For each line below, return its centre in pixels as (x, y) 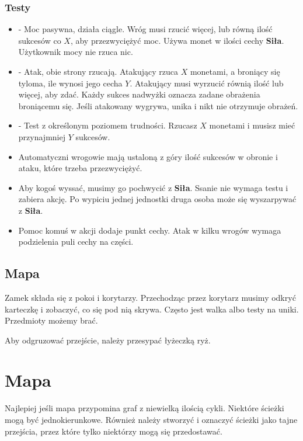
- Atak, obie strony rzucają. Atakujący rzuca (98, 71)
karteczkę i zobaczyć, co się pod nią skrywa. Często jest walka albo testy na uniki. (152, 309)
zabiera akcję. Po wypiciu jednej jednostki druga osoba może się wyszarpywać (157, 199)
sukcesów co (40, 40)
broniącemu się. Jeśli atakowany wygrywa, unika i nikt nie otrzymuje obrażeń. (158, 105)
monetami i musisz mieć (252, 125)
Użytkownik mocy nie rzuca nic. (76, 52)
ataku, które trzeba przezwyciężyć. (80, 168)
